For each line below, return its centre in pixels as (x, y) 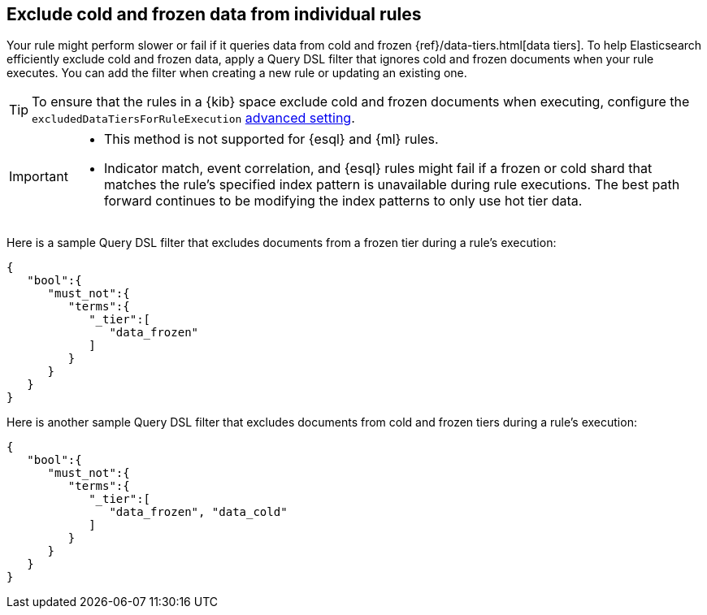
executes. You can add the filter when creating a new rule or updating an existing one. (237, 73)
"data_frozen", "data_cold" (198, 512)
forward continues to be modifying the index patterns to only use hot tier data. (343, 201)
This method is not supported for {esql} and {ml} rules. (271, 139)
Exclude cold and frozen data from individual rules (214, 14)
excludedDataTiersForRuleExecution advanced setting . (193, 118)
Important (39, 177)
